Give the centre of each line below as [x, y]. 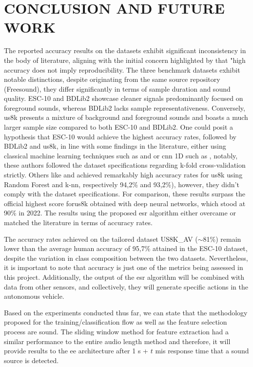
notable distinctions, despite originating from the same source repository [112, 79]
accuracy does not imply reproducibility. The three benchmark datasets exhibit [122, 69]
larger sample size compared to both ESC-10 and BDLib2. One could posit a [119, 127]
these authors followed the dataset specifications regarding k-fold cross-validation [125, 165]
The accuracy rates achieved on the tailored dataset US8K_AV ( [101, 239]
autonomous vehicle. [34, 296]
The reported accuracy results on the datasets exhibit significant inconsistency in [125, 50]
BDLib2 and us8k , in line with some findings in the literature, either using [115, 146]
